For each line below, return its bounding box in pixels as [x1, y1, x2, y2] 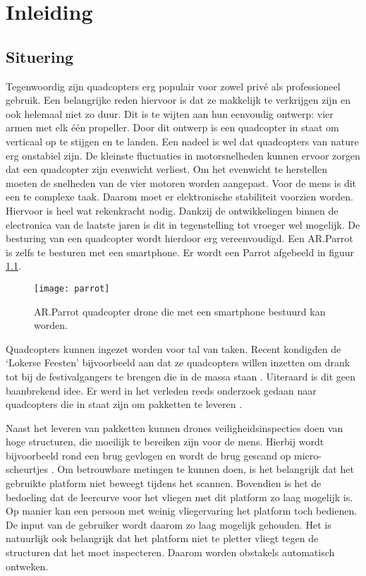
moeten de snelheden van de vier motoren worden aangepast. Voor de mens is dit [6, 175, 357, 190]
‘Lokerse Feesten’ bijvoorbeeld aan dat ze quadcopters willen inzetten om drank [6, 355, 350, 370]
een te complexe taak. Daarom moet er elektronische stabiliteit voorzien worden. [6, 189, 353, 204]
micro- [294, 448, 322, 462]
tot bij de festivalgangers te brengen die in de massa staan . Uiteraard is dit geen [6, 368, 356, 383]
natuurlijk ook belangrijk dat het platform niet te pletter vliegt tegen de [6, 531, 319, 546]
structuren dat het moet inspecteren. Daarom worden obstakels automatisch [6, 545, 335, 560]
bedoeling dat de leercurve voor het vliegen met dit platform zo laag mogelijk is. [6, 489, 353, 504]
